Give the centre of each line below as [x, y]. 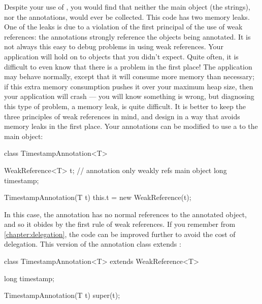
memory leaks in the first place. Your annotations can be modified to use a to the [131, 126]
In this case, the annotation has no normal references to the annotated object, [125, 214]
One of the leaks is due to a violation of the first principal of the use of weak [123, 27]
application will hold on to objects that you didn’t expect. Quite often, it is [121, 56]
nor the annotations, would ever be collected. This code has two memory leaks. [127, 16]
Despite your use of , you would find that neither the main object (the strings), [127, 7]
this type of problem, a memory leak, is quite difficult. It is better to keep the [125, 106]
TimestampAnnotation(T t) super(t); [62, 295]
